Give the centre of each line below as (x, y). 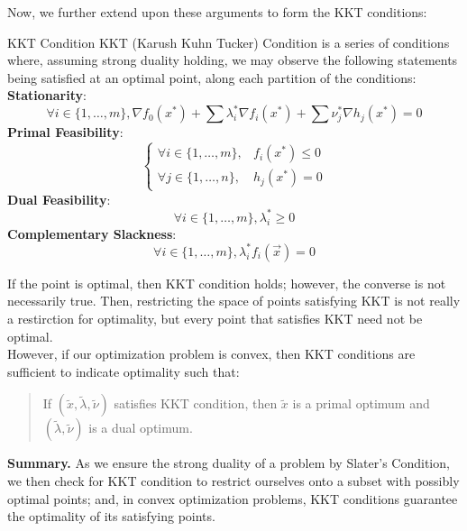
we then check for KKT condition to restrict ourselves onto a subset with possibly (233, 480)
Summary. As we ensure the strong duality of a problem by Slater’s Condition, (229, 463)
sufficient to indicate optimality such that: (124, 371)
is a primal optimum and (361, 403)
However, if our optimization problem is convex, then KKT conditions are (211, 354)
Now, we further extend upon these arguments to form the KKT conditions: (217, 12)
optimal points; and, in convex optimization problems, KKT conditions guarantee (233, 498)
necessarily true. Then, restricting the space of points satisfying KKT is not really (234, 301)
